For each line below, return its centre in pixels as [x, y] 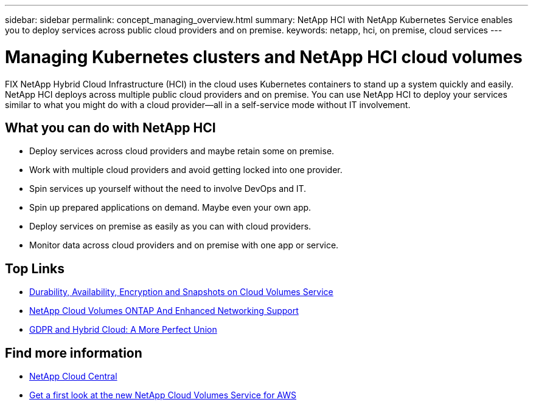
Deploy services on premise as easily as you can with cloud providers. [170, 226]
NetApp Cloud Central [73, 376]
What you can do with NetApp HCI [110, 128]
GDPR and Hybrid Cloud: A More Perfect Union [123, 330]
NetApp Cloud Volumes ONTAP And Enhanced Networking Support [164, 311]
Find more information [74, 353]
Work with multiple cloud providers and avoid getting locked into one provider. [186, 170]
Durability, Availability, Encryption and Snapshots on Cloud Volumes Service [181, 292]
